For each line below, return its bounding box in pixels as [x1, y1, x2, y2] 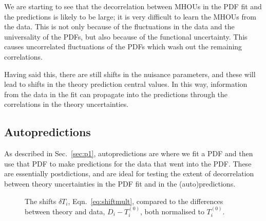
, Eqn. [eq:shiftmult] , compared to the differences [68, 195, 223, 206]
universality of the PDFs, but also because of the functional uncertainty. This [4, 31, 248, 42]
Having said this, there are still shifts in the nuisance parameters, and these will [4, 68, 256, 79]
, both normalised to [140, 206, 204, 216]
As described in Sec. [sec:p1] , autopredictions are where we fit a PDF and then [4, 148, 253, 159]
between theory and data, [25, 206, 105, 216]
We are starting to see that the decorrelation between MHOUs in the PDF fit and [4, 1, 262, 11]
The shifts [25, 195, 56, 206]
